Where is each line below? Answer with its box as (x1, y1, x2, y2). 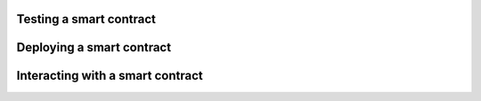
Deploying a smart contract (16, 40, 172, 55)
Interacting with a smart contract (16, 68, 204, 83)
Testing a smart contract (16, 12, 156, 27)
